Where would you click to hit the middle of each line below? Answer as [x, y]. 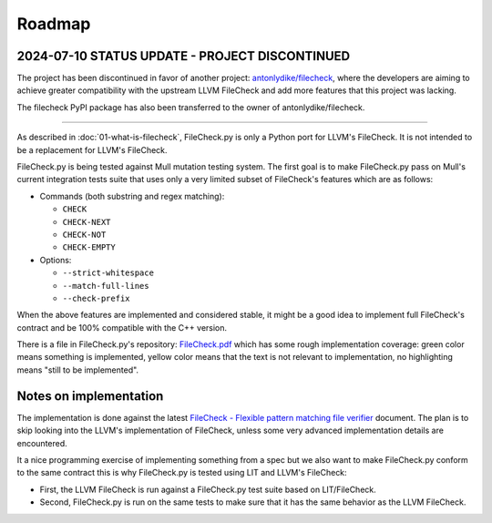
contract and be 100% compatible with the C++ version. [122, 327]
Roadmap [54, 24]
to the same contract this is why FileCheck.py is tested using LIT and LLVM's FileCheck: [182, 473]
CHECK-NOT [84, 234]
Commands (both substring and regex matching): [132, 196]
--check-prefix [97, 298]
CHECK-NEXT [87, 222]
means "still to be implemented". [78, 370]
